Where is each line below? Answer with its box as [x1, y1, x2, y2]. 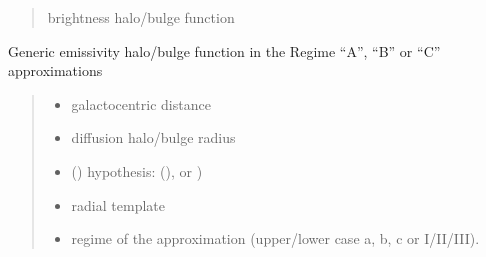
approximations [8, 60, 103, 81]
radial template [71, 194, 165, 215]
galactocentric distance [71, 93, 211, 114]
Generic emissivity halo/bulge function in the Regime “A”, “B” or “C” [8, 40, 441, 61]
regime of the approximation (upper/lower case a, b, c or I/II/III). [71, 228, 480, 249]
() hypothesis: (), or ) [71, 160, 203, 181]
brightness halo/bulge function [47, 7, 235, 27]
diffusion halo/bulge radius [71, 127, 236, 148]
